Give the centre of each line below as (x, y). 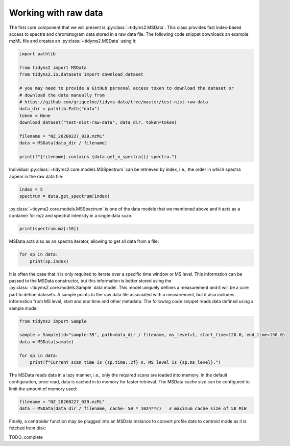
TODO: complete (26, 437)
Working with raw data (56, 13)
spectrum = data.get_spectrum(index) (65, 196)
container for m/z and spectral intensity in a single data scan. (71, 216)
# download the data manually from (62, 95)
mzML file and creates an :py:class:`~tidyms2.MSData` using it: (73, 41)
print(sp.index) (49, 261)
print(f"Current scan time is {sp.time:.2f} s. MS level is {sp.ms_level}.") (125, 362)
